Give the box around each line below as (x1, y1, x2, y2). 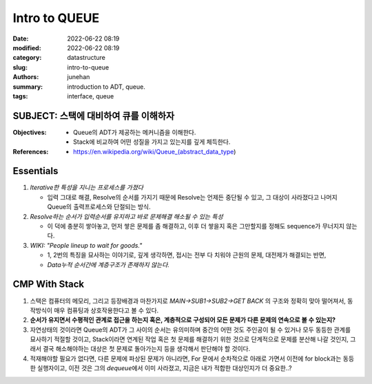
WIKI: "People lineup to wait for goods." (30, 241, 143, 249)
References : (12, 147, 49, 156)
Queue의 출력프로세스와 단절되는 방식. (47, 203, 151, 211)
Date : (12, 34, 29, 43)
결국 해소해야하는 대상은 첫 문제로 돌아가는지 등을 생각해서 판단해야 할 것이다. (42, 345, 251, 353)
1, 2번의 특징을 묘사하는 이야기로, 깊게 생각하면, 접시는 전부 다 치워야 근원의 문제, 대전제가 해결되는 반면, (47, 251, 327, 259)
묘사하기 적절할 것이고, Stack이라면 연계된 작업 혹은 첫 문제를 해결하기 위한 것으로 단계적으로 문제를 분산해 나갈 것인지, (30, 335, 349, 343)
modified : (12, 43, 41, 52)
